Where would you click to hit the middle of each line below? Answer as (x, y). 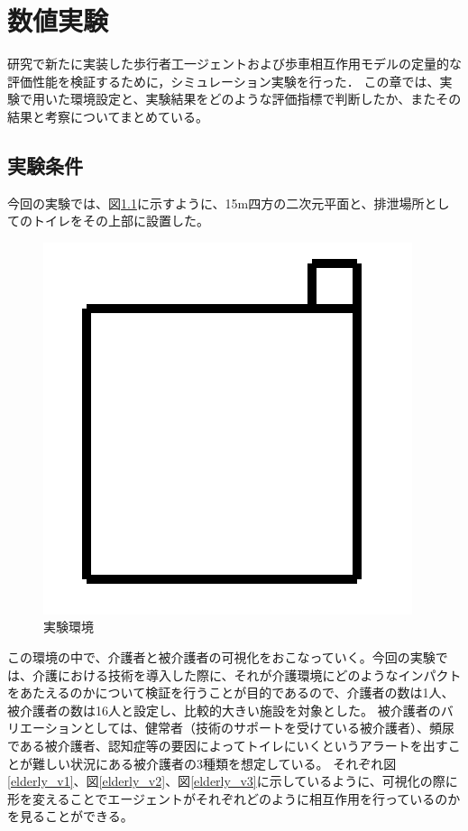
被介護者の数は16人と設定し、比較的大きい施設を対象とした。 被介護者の (224, 710)
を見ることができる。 (70, 816)
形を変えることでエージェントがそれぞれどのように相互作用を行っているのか (234, 798)
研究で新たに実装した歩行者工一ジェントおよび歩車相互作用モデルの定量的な (234, 64)
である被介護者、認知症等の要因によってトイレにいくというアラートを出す (228, 746)
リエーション (45, 728)
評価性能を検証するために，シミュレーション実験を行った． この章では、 (224, 81)
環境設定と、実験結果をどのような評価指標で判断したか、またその (266, 99)
